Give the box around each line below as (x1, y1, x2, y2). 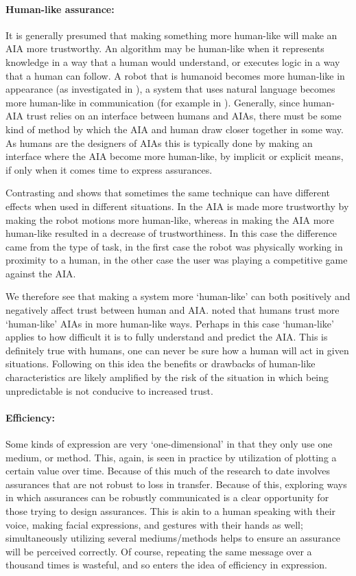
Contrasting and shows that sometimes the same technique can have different (5, 185, 330, 200)
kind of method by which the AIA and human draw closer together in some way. (5, 122, 344, 136)
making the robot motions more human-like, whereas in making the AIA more (5, 212, 335, 227)
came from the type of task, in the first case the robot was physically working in (5, 239, 343, 253)
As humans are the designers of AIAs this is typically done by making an (5, 135, 313, 150)
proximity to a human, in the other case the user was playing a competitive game (5, 253, 348, 267)
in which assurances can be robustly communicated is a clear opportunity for (5, 490, 329, 505)
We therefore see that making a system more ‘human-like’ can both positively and (5, 289, 351, 303)
